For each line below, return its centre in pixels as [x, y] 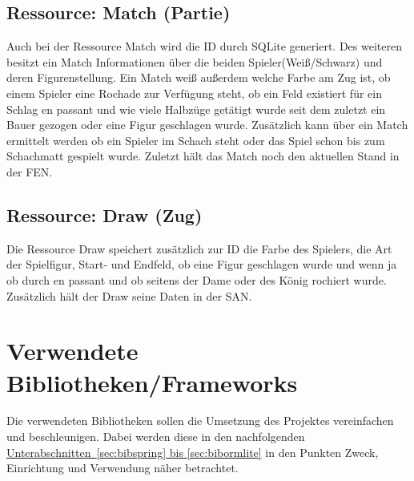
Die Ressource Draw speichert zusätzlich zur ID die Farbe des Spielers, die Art [199, 248]
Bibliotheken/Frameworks [152, 382]
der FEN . [30, 171]
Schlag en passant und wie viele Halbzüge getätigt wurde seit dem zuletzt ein [196, 109]
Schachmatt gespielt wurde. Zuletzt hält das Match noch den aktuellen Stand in [203, 156]
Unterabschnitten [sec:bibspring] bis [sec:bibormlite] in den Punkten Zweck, [193, 452]
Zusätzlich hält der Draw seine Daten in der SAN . [129, 295]
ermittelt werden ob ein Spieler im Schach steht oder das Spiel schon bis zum [196, 140]
